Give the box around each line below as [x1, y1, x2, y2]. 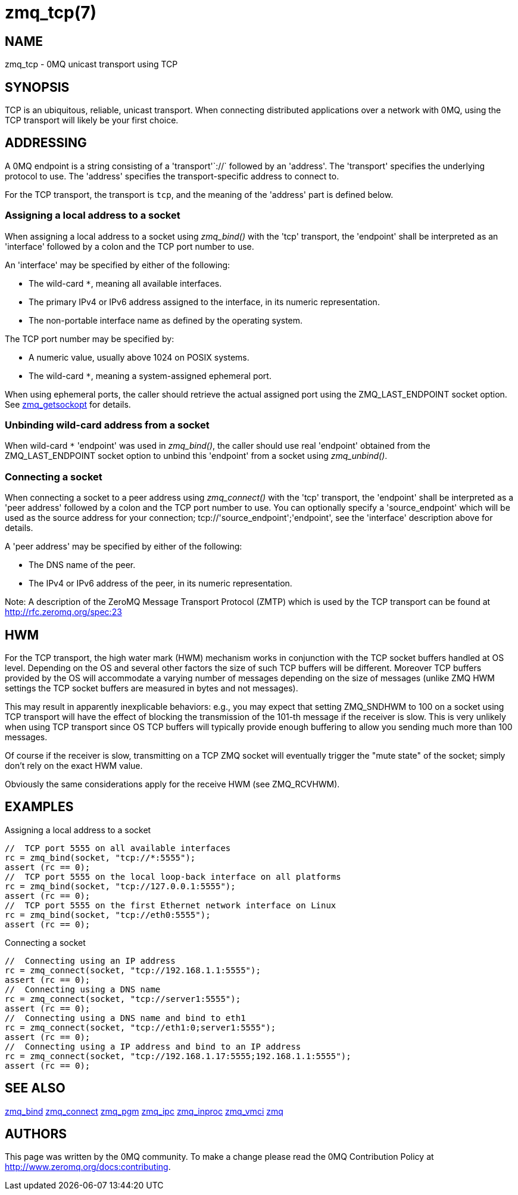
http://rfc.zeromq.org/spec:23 [5, 607, 122, 617]
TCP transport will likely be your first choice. [5, 115, 179, 126]
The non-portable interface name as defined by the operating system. [29, 315, 303, 325]
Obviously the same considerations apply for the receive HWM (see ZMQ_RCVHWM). [5, 778, 340, 789]
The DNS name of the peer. [29, 560, 136, 570]
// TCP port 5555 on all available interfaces [5, 843, 231, 853]
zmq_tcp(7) [5, 2, 97, 23]
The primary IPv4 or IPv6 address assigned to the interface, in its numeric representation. [29, 296, 380, 307]
